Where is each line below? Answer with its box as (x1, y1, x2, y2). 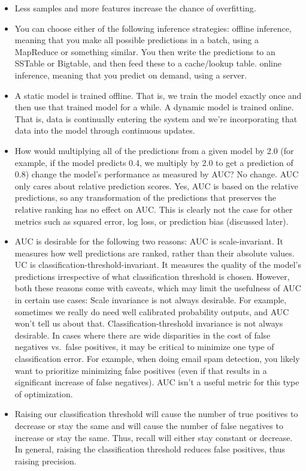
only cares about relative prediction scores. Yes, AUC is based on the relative (14, 179, 298, 192)
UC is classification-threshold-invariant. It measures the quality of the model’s (14, 258, 301, 271)
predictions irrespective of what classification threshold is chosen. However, (14, 270, 290, 282)
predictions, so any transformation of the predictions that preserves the (14, 191, 277, 204)
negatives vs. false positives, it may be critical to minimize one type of (14, 340, 274, 353)
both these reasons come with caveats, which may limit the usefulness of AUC (14, 282, 301, 294)
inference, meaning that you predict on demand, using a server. (14, 68, 247, 81)
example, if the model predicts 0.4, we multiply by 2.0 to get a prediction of (14, 156, 293, 168)
